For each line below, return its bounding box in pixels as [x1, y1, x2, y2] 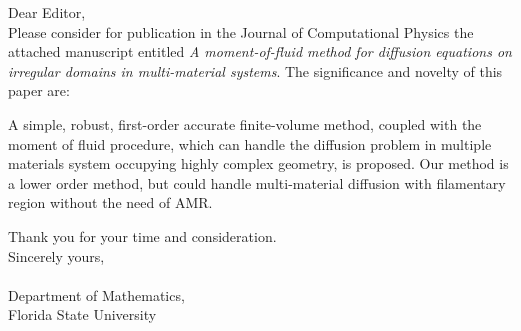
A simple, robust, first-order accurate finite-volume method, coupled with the [8, 113, 482, 134]
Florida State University [8, 304, 157, 325]
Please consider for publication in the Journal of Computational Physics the [8, 21, 474, 42]
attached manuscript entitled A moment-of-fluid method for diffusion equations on [8, 41, 512, 62]
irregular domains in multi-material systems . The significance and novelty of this [8, 60, 503, 81]
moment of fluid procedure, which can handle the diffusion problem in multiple [8, 133, 492, 154]
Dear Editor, [8, 2, 86, 22]
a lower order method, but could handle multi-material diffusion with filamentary [8, 172, 506, 193]
